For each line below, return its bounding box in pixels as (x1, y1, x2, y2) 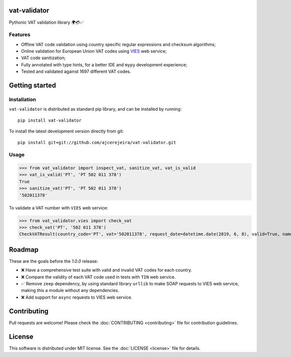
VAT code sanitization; (21, 55, 66, 61)
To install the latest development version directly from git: (9, 129, 124, 134)
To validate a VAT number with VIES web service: (9, 205, 109, 211)
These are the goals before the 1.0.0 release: (9, 258, 98, 264)
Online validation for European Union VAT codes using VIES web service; (21, 49, 167, 54)
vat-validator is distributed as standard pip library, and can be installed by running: (9, 106, 182, 112)
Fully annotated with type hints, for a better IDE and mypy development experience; (21, 62, 188, 67)
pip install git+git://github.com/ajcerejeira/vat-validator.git (17, 140, 177, 145)
